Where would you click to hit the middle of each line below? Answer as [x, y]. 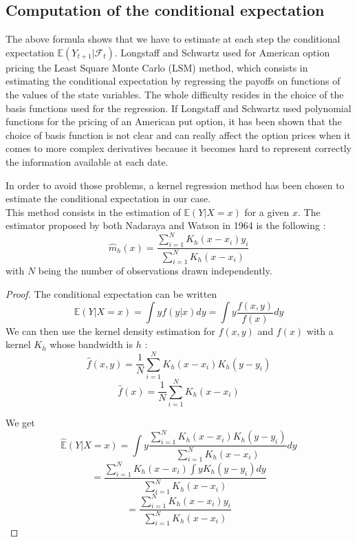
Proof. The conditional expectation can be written [111, 293]
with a [320, 330]
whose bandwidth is [91, 344]
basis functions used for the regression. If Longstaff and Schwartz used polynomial [178, 108]
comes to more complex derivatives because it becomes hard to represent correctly [179, 148]
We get [20, 423]
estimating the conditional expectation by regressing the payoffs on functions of [173, 81]
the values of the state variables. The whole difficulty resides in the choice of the [175, 94]
